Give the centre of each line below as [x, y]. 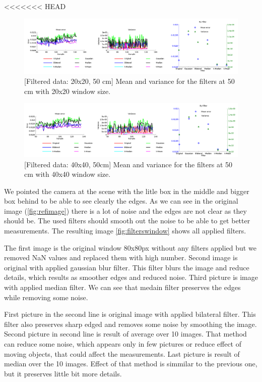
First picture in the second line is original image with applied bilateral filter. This [130, 314]
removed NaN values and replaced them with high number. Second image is [121, 257]
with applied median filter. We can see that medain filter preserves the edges [122, 287]
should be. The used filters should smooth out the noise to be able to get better [127, 221]
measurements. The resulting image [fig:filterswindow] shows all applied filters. [125, 231]
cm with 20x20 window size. [68, 91]
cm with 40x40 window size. [68, 174]
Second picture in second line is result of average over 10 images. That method [125, 334]
